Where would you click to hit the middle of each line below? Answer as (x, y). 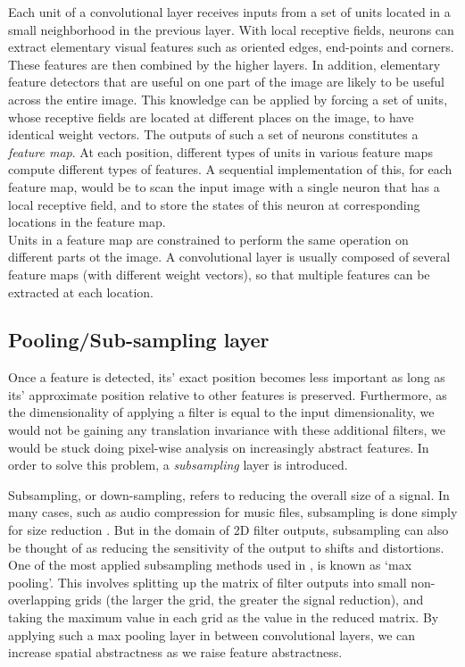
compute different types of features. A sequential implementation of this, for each (230, 169)
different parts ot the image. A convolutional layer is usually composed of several (229, 257)
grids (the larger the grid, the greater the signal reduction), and (249, 600)
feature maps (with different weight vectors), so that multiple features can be (219, 274)
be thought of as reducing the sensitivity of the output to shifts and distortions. (226, 547)
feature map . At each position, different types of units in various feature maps (220, 151)
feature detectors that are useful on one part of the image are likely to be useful (226, 82)
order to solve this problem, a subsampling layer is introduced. (178, 465)
